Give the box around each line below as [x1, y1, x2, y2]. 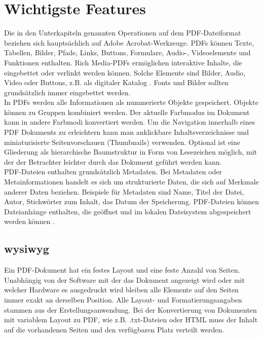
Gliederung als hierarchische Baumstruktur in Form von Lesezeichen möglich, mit [4, 146, 257, 157]
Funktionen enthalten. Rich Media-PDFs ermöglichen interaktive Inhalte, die [4, 57, 242, 67]
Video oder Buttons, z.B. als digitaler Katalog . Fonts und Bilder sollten [4, 77, 229, 88]
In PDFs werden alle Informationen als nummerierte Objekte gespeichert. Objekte [4, 97, 258, 107]
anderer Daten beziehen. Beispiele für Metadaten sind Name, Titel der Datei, [4, 186, 244, 197]
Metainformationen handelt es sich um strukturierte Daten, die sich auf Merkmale [4, 176, 259, 187]
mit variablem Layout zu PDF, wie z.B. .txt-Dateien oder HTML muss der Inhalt [4, 314, 258, 325]
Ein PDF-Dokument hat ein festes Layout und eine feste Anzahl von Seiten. [4, 265, 240, 275]
